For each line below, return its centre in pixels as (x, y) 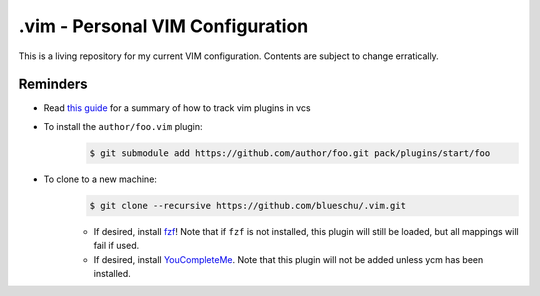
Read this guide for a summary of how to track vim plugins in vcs (177, 108)
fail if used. (116, 246)
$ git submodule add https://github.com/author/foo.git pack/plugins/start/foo (290, 153)
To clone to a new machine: (100, 179)
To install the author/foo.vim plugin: (123, 126)
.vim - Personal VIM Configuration (163, 26)
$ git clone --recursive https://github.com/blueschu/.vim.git (248, 205)
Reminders (53, 84)
